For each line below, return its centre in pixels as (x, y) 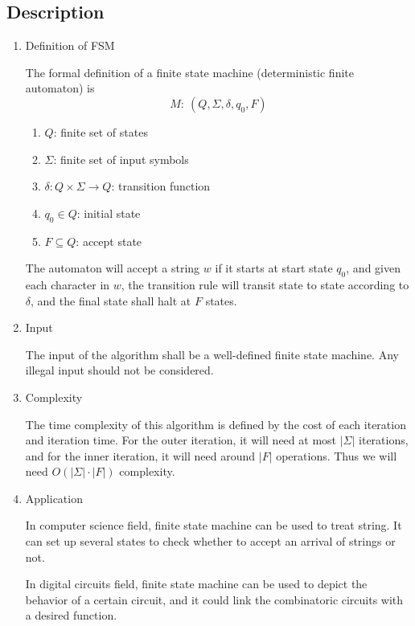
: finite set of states (101, 131)
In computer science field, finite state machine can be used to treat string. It (214, 525)
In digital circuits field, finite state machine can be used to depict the (196, 584)
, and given (373, 268)
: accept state (109, 241)
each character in (68, 284)
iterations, (384, 440)
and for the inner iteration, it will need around (140, 455)
